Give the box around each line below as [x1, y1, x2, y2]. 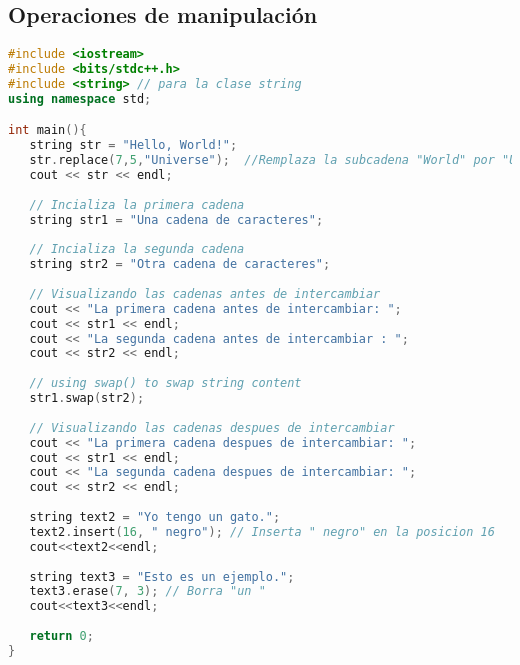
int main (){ [8, 123, 87, 138]
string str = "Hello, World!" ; [29, 138, 238, 153]
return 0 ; [29, 629, 94, 644]
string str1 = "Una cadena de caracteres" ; [29, 212, 324, 227]
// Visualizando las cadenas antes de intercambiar [29, 286, 381, 301]
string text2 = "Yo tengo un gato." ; [29, 510, 281, 525]
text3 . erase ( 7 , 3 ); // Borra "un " [29, 584, 266, 599]
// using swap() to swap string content [29, 376, 302, 391]
